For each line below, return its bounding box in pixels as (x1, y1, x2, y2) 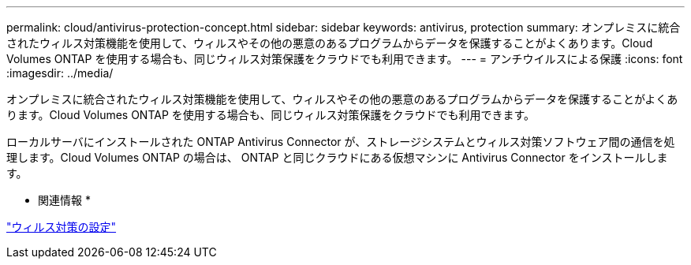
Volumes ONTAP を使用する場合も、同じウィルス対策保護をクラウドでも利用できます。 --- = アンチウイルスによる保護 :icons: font (6, 52, 683, 65)
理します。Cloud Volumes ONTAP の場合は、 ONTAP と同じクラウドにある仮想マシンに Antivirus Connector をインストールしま (6, 151, 668, 164)
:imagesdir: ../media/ (6, 66, 114, 80)
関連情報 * (38, 193, 91, 207)
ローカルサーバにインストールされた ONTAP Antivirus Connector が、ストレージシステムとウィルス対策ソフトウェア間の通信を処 (6, 135, 675, 148)
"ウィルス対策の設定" (6, 220, 117, 233)
